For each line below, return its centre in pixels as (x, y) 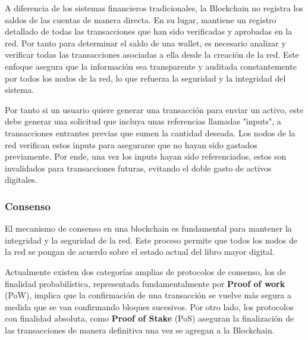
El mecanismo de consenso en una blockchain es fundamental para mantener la (148, 228)
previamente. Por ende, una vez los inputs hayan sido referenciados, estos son (146, 156)
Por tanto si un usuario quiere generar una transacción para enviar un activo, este (154, 109)
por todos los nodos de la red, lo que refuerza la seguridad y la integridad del (145, 78)
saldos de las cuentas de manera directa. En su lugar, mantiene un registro (141, 19)
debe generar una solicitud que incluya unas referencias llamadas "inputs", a (143, 121)
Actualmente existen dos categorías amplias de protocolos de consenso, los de (145, 271)
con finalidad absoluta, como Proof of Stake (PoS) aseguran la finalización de (150, 318)
